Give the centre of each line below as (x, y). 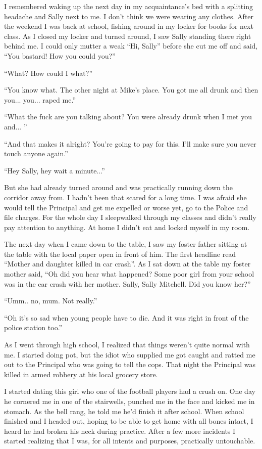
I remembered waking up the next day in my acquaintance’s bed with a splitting (128, 6)
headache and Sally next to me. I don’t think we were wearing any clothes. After (129, 16)
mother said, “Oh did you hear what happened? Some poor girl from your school (129, 274)
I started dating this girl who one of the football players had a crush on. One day (130, 391)
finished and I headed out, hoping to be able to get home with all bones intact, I (129, 421)
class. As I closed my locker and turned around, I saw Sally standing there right (128, 36)
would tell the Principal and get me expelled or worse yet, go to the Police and (126, 207)
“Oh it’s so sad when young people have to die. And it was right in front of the (126, 317)
